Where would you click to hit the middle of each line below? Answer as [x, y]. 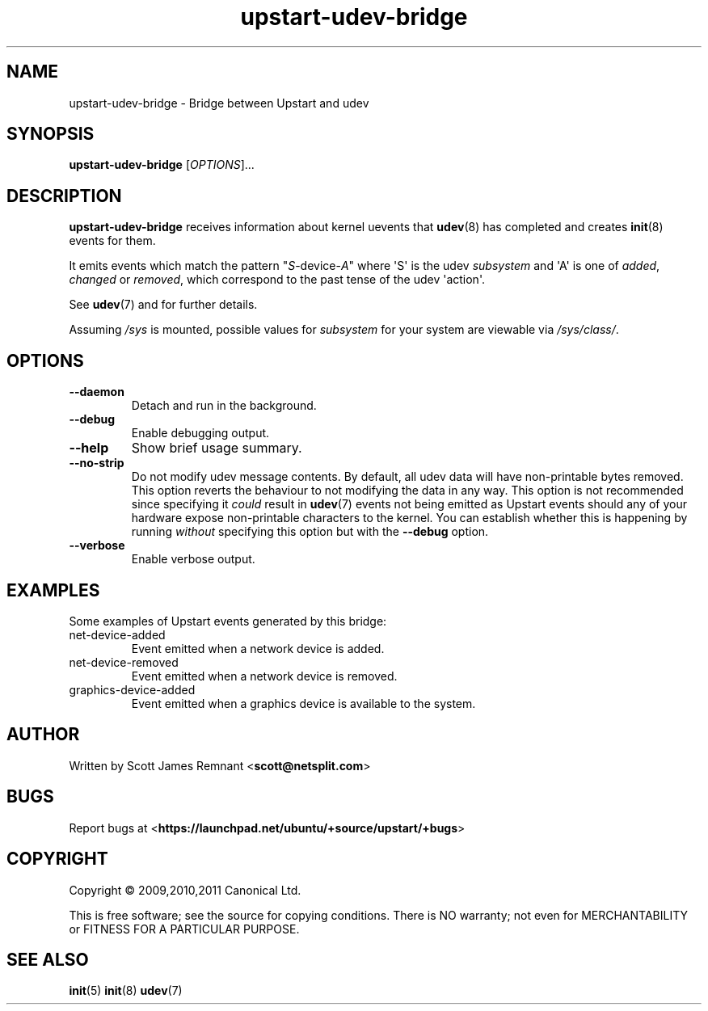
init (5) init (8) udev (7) [126, 991]
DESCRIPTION [64, 196]
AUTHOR [43, 735]
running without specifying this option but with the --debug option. [310, 532]
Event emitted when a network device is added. [258, 648]
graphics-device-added [132, 689]
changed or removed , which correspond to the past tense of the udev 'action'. [277, 280]
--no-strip [97, 463]
